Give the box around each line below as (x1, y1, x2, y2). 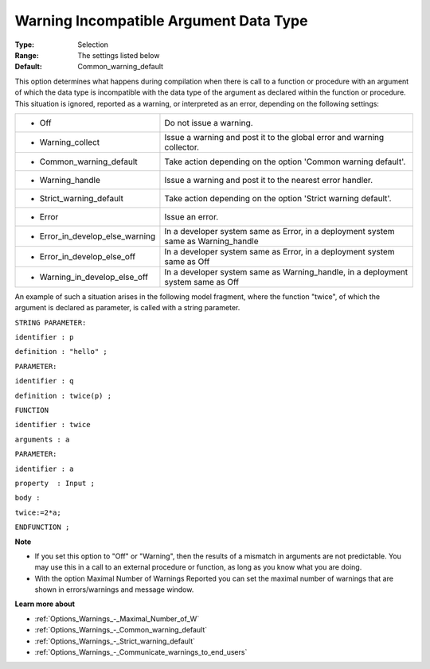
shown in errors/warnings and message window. (34, 585, 194, 594)
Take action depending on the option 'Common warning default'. (164, 156, 406, 167)
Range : (14, 50, 39, 60)
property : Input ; (14, 478, 96, 488)
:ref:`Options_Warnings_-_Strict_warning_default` (34, 636, 195, 646)
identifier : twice (14, 420, 91, 430)
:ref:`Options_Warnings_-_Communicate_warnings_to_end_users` (34, 648, 248, 657)
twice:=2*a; (14, 508, 61, 517)
